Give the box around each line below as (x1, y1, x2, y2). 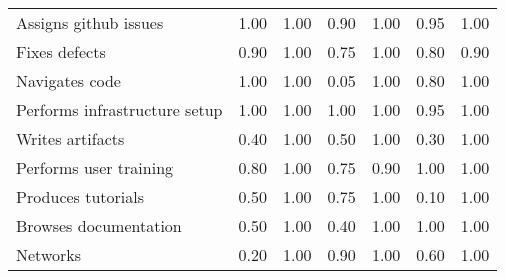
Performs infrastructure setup (16, 98, 223, 121)
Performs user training (16, 156, 174, 179)
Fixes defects (16, 40, 106, 63)
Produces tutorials (16, 185, 145, 208)
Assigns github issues (16, 11, 164, 34)
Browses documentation (16, 214, 182, 237)
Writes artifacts (16, 127, 125, 150)
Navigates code (16, 69, 121, 92)
